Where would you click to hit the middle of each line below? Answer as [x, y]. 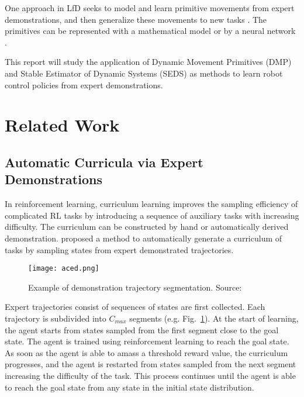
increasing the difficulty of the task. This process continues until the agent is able [150, 375]
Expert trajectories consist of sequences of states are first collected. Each [135, 307]
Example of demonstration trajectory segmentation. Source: [135, 287]
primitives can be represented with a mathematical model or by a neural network [150, 31]
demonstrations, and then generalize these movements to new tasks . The [136, 19]
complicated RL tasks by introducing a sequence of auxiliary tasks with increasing [152, 215]
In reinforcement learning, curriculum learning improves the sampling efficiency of [151, 204]
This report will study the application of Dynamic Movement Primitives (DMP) [148, 62]
